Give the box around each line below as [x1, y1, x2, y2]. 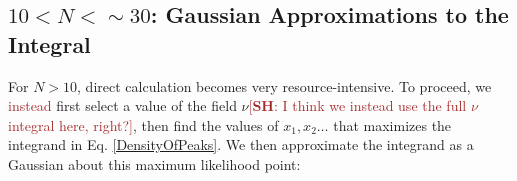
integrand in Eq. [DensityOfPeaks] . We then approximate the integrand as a [8, 134, 474, 155]
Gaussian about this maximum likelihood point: [8, 153, 301, 174]
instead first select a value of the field [8, 95, 237, 116]
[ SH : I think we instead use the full [248, 95, 467, 116]
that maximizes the [333, 114, 452, 135]
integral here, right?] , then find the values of [8, 114, 279, 135]
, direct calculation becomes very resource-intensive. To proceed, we [77, 75, 492, 96]
